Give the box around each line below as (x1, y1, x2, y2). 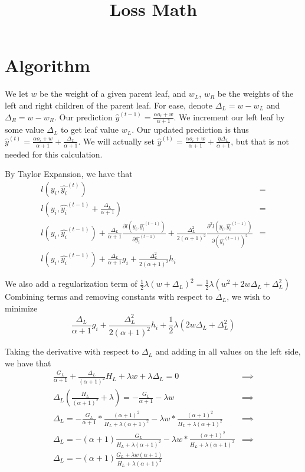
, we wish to (227, 290, 270, 303)
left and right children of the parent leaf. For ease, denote (5, 99, 213, 111)
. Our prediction (54, 110, 113, 123)
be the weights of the (217, 87, 294, 100)
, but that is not (231, 135, 290, 147)
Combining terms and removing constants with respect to (5, 290, 213, 303)
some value (5, 123, 44, 136)
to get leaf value (61, 123, 119, 136)
